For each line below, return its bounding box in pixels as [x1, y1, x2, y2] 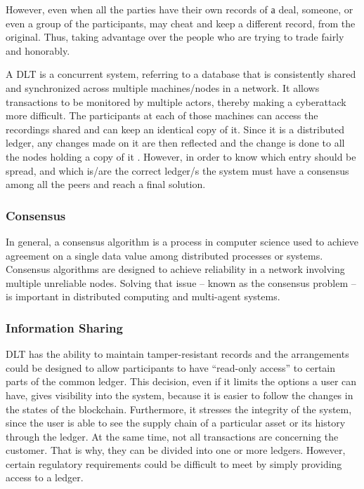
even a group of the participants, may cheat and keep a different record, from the [6, 15, 356, 30]
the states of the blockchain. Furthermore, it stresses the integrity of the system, [6, 401, 352, 416]
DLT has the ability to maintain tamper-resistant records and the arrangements [6, 347, 349, 361]
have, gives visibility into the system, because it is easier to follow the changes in [6, 387, 353, 402]
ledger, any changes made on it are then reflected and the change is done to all [6, 135, 345, 150]
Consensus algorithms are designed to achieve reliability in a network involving [6, 262, 345, 276]
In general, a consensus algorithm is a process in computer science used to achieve [6, 234, 358, 248]
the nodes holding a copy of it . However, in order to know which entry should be [6, 149, 356, 163]
